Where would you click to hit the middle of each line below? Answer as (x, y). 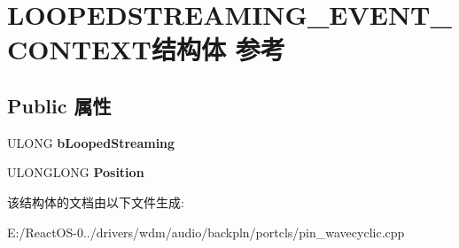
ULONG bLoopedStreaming (91, 142)
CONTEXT (79, 49)
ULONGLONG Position (76, 172)
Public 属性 (59, 105)
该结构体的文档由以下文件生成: (96, 201)
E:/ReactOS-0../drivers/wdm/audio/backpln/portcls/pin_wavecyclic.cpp (206, 232)
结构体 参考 (218, 49)
